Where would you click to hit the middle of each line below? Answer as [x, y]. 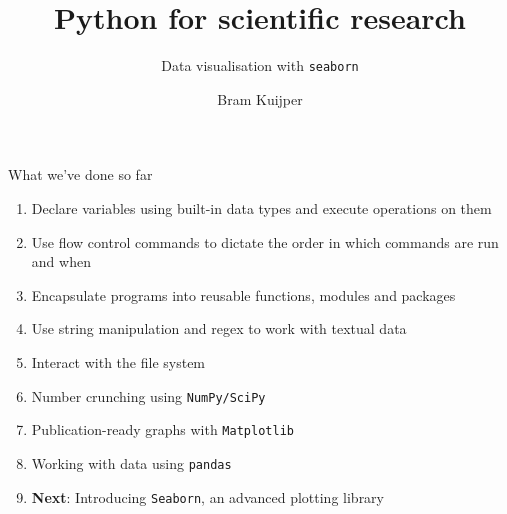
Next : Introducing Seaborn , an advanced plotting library [208, 496]
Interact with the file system [118, 361]
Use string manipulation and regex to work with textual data [219, 328]
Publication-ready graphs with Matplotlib [162, 429]
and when [61, 261]
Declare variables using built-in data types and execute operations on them [261, 207]
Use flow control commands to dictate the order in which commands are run [265, 241]
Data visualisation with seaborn [260, 65]
